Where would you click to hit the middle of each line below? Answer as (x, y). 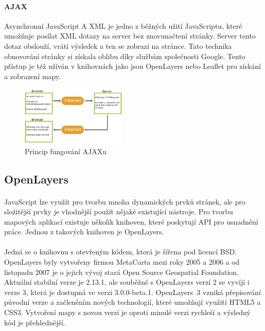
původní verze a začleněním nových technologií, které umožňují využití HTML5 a (132, 302)
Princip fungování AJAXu (66, 151)
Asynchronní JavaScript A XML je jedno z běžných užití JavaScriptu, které (123, 25)
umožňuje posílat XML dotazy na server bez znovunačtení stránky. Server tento (130, 36)
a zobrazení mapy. (33, 76)
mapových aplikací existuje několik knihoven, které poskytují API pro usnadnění (131, 221)
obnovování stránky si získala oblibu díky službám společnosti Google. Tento (125, 56)
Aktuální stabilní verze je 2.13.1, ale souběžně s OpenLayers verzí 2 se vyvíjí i (127, 282)
